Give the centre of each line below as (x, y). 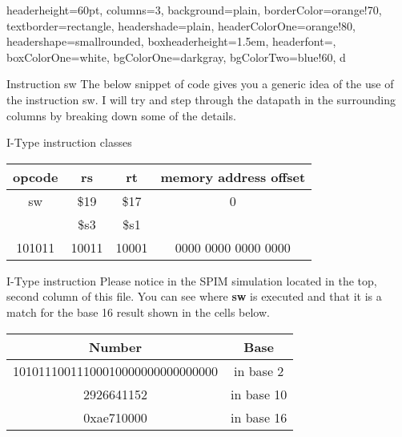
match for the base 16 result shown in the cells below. (138, 312)
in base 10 (259, 394)
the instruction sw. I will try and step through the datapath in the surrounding (201, 99)
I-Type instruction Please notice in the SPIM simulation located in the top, (192, 280)
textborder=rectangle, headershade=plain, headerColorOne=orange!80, (181, 25)
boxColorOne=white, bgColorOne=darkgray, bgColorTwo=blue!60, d (176, 57)
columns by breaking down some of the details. (121, 115)
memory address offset (233, 176)
